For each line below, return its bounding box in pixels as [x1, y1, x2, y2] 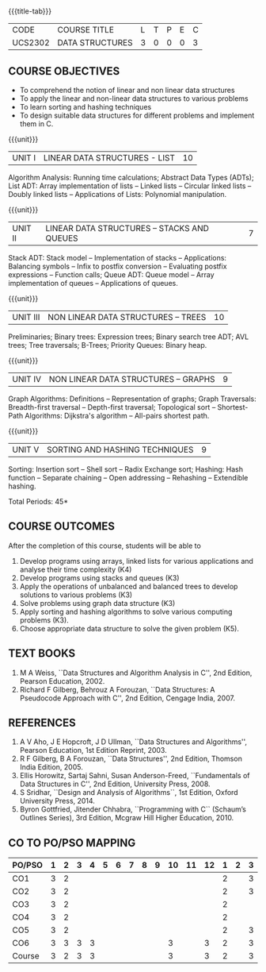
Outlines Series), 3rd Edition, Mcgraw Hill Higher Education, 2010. [19, 813, 234, 823]
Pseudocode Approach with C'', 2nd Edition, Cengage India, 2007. [19, 693, 236, 703]
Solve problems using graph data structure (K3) [19, 598, 176, 607]
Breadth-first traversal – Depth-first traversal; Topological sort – [8, 403, 216, 411]
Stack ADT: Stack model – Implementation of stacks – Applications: [8, 253, 227, 262]
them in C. [19, 119, 54, 129]
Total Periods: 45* [8, 497, 69, 506]
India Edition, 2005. [19, 762, 83, 772]
